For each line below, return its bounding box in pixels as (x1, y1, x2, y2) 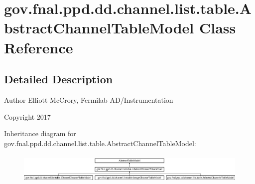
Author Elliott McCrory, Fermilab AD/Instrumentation (4, 94, 173, 105)
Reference (4, 37, 73, 57)
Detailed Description (4, 71, 113, 87)
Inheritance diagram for (4, 128, 76, 139)
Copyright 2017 (4, 111, 51, 122)
